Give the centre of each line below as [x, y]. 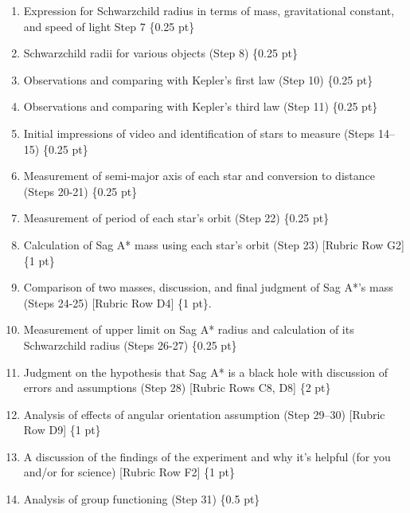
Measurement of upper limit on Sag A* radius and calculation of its [189, 329]
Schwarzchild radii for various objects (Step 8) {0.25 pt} [160, 53]
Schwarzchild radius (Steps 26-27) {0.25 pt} [130, 345]
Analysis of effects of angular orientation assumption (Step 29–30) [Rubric [204, 414]
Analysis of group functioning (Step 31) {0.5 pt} [142, 499]
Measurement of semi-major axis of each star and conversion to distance [199, 176]
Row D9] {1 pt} [62, 430]
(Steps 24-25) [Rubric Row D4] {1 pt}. [117, 302]
